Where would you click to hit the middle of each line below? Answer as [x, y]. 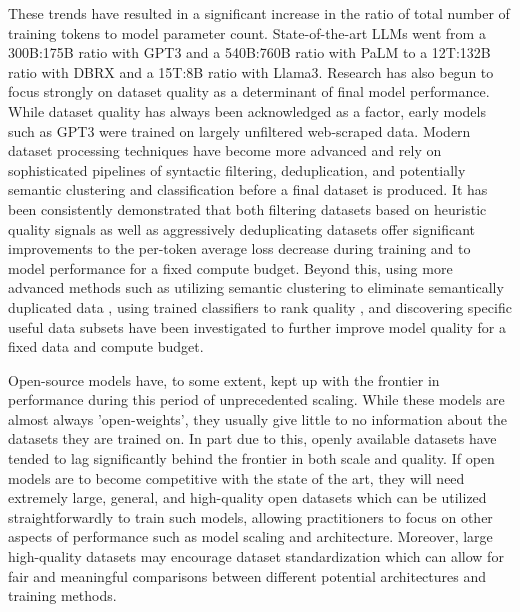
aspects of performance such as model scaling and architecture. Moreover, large [250, 536]
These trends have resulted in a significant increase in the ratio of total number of [259, 13]
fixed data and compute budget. [106, 346]
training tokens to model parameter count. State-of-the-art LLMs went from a [247, 32]
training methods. [62, 595]
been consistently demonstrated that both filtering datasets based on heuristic [247, 208]
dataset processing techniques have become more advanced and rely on [225, 150]
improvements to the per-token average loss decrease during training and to [239, 248]
